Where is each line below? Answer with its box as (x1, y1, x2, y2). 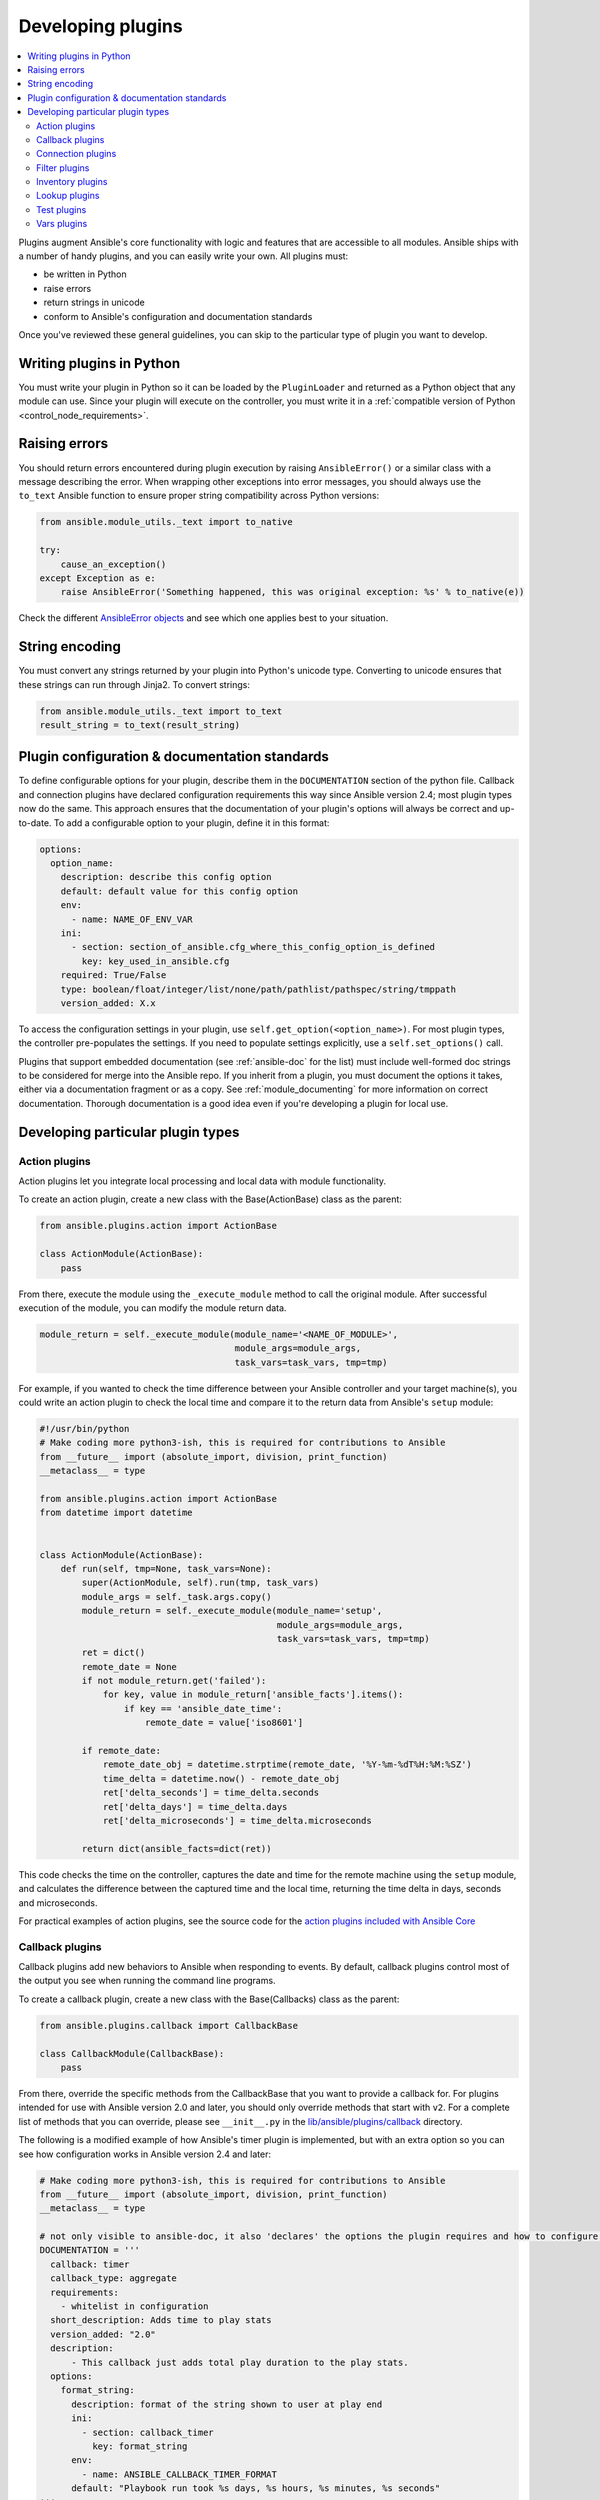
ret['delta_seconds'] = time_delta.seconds (102, 1787, 320, 1799)
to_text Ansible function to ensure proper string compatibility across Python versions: (18, 490, 380, 502)
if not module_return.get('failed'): (81, 1675, 267, 1687)
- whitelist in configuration (60, 2301, 209, 2312)
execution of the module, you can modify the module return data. (18, 1301, 287, 1314)
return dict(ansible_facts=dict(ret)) (81, 1843, 272, 1854)
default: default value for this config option (60, 885, 299, 897)
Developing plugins (18, 15, 184, 37)
